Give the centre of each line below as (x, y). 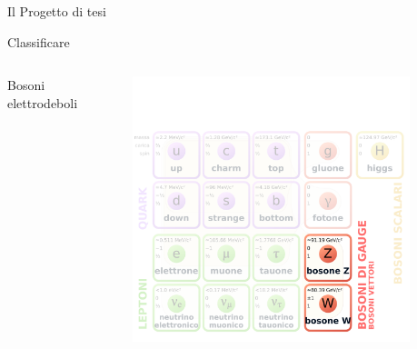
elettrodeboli (43, 102)
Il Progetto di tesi (57, 11)
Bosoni (26, 85)
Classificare (39, 41)
